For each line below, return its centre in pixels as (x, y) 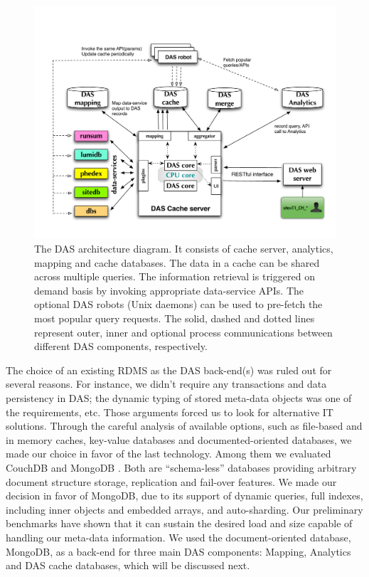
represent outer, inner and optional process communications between (183, 332)
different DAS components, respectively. (121, 346)
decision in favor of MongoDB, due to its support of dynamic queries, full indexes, (184, 496)
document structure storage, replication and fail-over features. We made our (171, 481)
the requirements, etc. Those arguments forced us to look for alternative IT (170, 412)
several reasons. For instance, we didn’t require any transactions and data (166, 384)
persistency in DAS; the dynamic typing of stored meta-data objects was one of (179, 398)
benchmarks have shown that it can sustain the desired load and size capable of (179, 523)
